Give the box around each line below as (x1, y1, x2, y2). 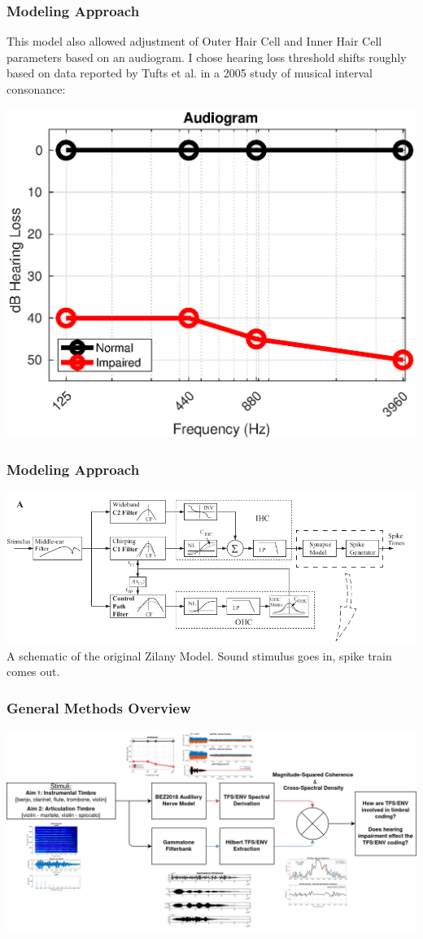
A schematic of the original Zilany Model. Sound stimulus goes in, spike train (7, 647, 392, 664)
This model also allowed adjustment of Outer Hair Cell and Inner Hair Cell (7, 33, 382, 50)
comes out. (7, 663, 60, 680)
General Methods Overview (7, 698, 191, 717)
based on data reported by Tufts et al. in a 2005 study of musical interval (7, 64, 373, 81)
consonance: (7, 81, 66, 97)
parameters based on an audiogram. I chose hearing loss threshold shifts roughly (7, 48, 407, 65)
